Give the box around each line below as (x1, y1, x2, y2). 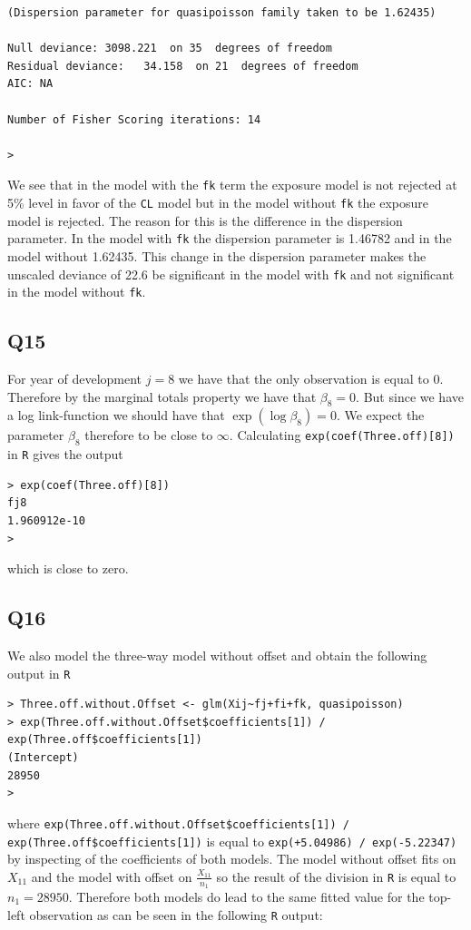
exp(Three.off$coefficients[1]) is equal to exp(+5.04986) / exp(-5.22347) (7, 831, 457, 850)
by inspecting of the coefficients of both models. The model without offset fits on (7, 849, 456, 868)
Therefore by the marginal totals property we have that (7, 387, 317, 406)
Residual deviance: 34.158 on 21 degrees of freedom (7, 59, 358, 73)
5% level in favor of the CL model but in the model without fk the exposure (7, 193, 428, 211)
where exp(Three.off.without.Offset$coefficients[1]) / (7, 813, 349, 832)
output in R (7, 663, 71, 682)
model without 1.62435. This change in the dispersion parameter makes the (7, 246, 427, 265)
